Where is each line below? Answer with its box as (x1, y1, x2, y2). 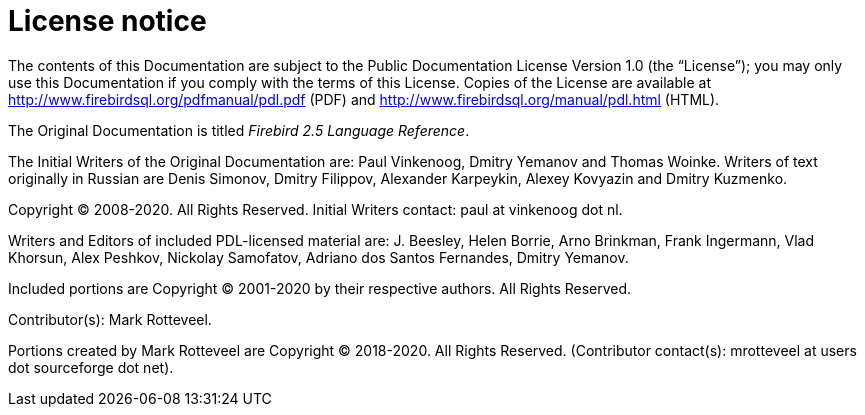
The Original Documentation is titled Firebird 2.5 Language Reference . (8, 121, 470, 139)
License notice (8, 4, 207, 38)
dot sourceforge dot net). (8, 358, 174, 376)
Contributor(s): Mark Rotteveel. (8, 310, 212, 328)
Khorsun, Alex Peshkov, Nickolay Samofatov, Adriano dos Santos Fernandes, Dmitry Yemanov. (8, 248, 629, 266)
